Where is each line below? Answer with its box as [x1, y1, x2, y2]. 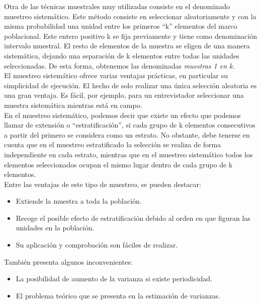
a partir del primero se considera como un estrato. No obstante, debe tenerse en [4, 129, 250, 140]
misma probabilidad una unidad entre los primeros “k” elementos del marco [4, 21, 237, 31]
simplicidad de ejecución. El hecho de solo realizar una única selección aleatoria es [4, 80, 257, 90]
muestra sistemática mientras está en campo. [4, 99, 142, 110]
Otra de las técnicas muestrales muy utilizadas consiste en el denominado [4, 1, 230, 11]
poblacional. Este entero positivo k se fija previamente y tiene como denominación [4, 30, 257, 41]
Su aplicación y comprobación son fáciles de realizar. [16, 239, 178, 250]
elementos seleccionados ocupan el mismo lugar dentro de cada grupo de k [4, 159, 233, 169]
